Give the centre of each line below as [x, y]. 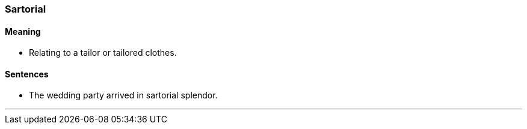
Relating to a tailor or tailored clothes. [103, 53]
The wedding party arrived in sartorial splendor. [123, 95]
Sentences [27, 74]
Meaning [23, 31]
